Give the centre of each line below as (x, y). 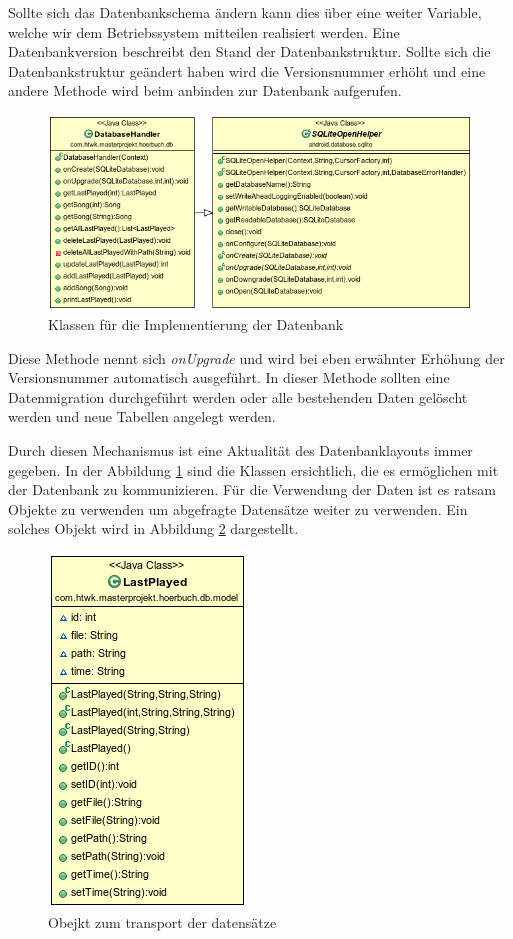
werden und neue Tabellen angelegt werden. (142, 416)
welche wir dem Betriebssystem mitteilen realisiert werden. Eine (204, 31)
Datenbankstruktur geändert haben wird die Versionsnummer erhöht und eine (247, 70)
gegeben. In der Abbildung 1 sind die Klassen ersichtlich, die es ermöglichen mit (253, 469)
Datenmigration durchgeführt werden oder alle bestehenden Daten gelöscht (238, 396)
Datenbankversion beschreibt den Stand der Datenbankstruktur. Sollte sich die (249, 51)
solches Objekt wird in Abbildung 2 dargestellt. (153, 528)
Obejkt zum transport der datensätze (162, 921)
